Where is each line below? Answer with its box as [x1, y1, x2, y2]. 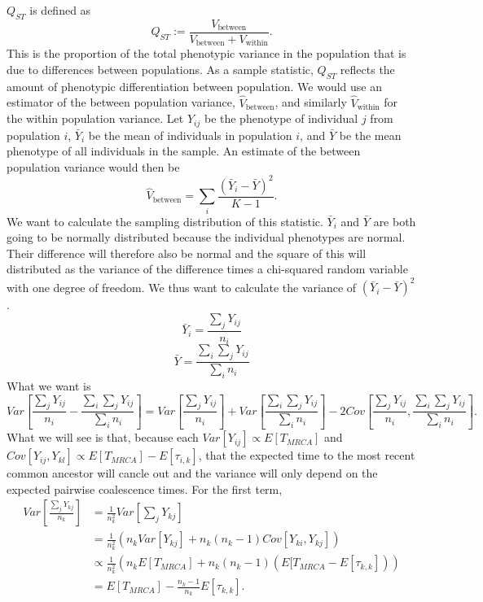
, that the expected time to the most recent [198, 447, 415, 464]
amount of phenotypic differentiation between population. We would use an [7, 77, 382, 94]
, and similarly [274, 94, 347, 111]
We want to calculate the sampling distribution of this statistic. [7, 212, 323, 229]
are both [373, 212, 416, 229]
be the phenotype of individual [204, 110, 358, 127]
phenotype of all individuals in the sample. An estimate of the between [7, 142, 361, 159]
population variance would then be [7, 158, 180, 175]
